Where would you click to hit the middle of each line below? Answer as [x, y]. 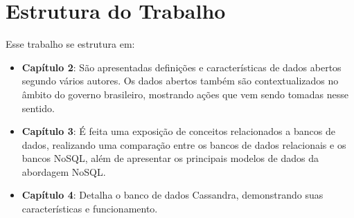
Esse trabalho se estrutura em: [70, 44]
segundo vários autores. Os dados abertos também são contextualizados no [180, 81]
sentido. [38, 108]
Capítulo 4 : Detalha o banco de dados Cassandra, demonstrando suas [172, 195]
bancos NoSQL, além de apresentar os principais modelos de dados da [170, 158]
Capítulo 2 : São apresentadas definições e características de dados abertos [182, 67]
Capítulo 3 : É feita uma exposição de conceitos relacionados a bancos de [178, 131]
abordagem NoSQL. [64, 171]
